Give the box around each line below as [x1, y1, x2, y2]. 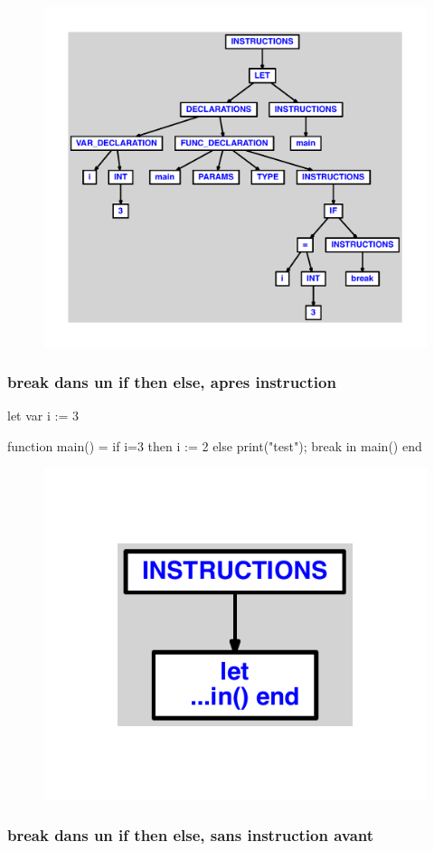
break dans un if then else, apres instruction [7, 371, 336, 393]
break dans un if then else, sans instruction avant [7, 824, 374, 846]
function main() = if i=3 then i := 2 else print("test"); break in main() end [7, 436, 422, 455]
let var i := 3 [7, 406, 79, 425]
